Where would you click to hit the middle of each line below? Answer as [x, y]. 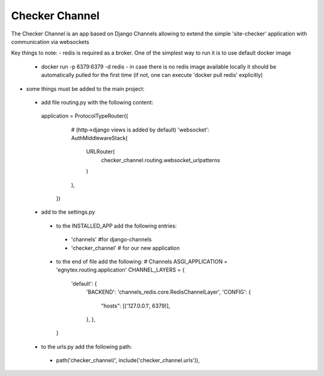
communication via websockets [50, 41]
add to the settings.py [68, 212]
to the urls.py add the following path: [86, 347]
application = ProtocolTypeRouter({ [85, 116]
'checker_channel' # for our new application [125, 248]
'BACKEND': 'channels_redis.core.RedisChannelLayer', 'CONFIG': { [169, 292]
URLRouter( [100, 152]
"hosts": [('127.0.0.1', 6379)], [136, 306]
